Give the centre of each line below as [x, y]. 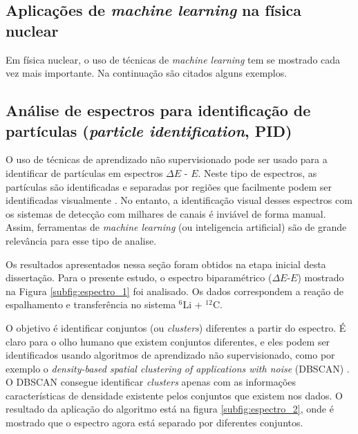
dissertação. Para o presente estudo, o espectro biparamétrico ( [139, 277]
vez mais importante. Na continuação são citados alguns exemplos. [147, 73]
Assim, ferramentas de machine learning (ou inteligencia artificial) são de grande [176, 227]
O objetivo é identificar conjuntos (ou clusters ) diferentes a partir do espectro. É [176, 327]
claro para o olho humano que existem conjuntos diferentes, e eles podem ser [168, 341]
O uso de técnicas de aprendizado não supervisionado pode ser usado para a [167, 159]
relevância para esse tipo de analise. [81, 240]
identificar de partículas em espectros [84, 172]
